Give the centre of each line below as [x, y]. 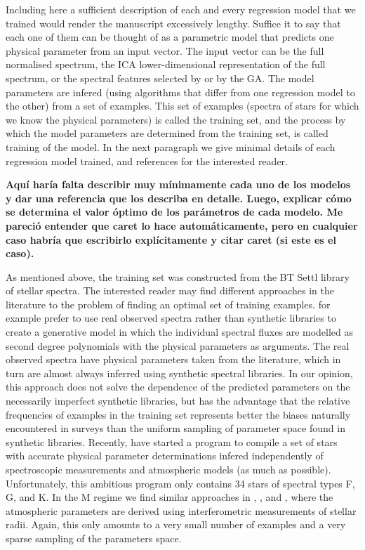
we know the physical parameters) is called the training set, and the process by [176, 119]
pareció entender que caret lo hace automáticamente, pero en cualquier [182, 225]
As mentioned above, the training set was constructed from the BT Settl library [178, 276]
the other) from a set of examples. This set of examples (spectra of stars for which [182, 106]
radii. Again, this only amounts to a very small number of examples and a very [176, 524]
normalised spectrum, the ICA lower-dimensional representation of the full [166, 64]
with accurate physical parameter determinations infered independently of [165, 456]
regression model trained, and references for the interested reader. [147, 161]
